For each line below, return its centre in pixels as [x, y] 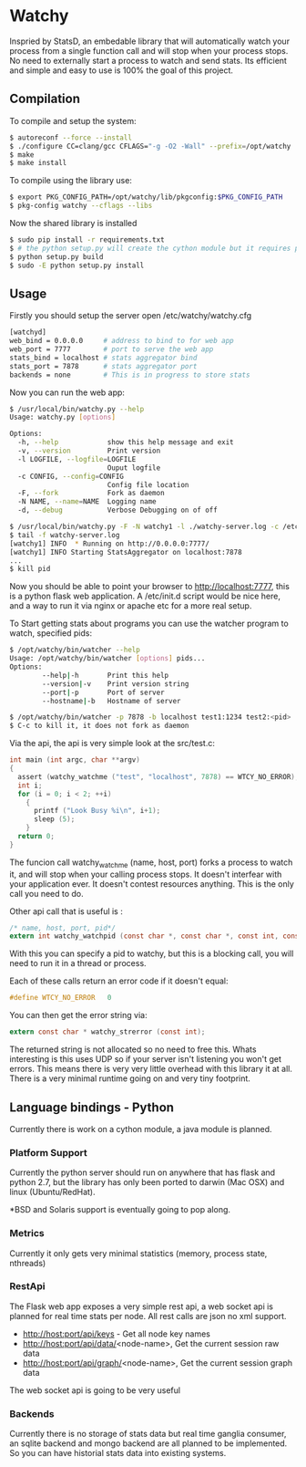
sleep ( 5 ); [54, 819]
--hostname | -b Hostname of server [112, 701]
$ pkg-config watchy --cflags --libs [81, 206]
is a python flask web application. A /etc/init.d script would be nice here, [145, 596]
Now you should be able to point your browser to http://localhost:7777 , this [149, 587]
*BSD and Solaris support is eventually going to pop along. [120, 1210]
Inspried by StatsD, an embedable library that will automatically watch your [149, 41]
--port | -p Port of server [104, 692]
